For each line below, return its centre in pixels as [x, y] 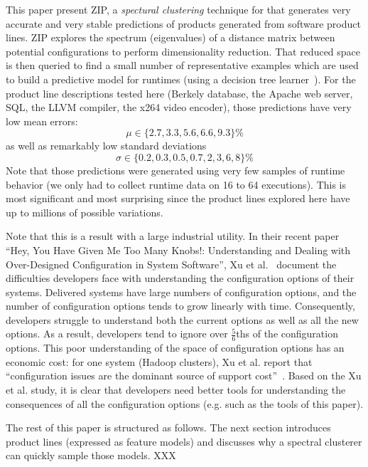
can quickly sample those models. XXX [91, 455]
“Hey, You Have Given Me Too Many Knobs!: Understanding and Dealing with [178, 250]
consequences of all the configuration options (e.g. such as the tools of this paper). [185, 403]
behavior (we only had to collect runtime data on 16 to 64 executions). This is [176, 184]
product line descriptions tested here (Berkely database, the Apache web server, [179, 93]
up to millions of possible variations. [85, 212]
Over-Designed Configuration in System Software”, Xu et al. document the [171, 264]
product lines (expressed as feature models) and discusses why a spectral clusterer [184, 441]
